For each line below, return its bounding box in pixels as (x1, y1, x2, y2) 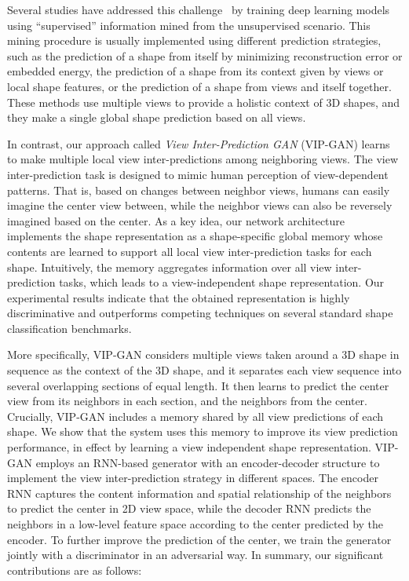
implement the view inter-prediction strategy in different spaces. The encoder (7, 470, 378, 486)
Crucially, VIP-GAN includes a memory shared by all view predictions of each (7, 407, 384, 424)
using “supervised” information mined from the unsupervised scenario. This (7, 16, 371, 33)
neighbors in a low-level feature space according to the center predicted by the (7, 516, 384, 532)
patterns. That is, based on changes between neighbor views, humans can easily (7, 181, 390, 198)
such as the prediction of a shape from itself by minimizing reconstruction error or (7, 47, 403, 64)
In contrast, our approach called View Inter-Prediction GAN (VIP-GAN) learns (7, 135, 390, 152)
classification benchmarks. (7, 320, 132, 336)
